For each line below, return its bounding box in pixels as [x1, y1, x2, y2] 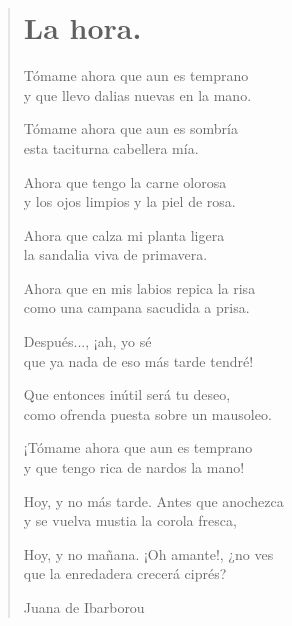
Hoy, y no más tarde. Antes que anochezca [23, 490, 284, 511]
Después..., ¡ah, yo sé [23, 331, 152, 352]
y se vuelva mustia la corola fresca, [23, 510, 237, 531]
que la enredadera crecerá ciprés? [23, 563, 227, 584]
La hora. [23, 7, 142, 48]
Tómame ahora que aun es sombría [23, 118, 238, 139]
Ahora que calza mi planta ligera [23, 224, 225, 245]
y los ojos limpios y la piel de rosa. [23, 191, 236, 212]
